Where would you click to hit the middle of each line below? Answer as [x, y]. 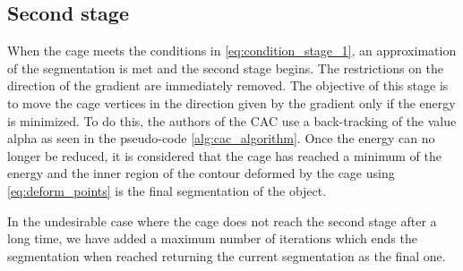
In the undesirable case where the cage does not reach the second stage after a [222, 220]
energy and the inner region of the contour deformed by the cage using [201, 173]
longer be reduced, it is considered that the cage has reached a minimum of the [224, 155]
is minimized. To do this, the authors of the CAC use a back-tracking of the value [232, 120]
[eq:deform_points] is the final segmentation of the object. [167, 190]
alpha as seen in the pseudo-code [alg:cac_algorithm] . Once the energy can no [221, 138]
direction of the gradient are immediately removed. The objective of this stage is [228, 85]
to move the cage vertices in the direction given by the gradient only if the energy [231, 102]
